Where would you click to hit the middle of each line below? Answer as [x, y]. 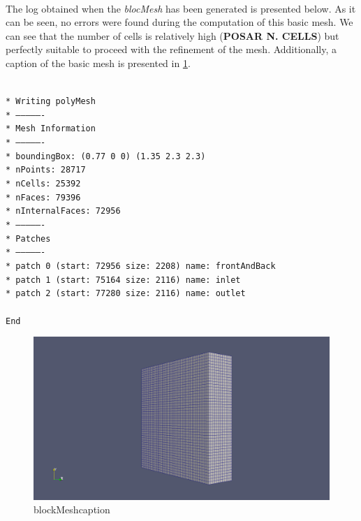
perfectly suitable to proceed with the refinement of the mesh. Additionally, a [171, 49]
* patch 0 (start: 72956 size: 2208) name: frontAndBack [141, 266]
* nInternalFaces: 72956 [63, 211]
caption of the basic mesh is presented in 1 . [98, 63]
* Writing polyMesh [51, 102]
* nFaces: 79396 [43, 197]
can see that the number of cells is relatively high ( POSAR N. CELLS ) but [172, 35]
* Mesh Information [51, 129]
